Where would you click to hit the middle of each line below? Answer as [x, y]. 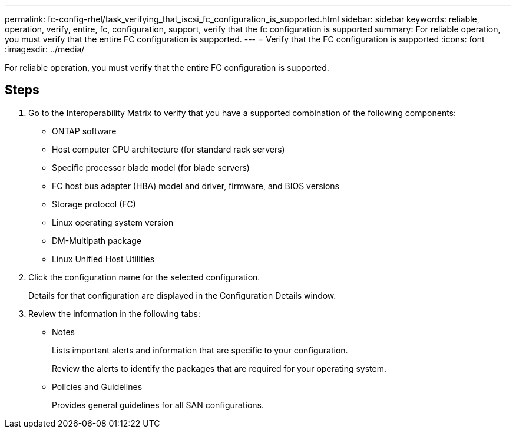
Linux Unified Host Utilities [103, 259]
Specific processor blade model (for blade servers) [151, 167]
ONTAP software [84, 131]
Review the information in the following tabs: [115, 313]
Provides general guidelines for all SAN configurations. [158, 405]
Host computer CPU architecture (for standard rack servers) [168, 149]
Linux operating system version [113, 222]
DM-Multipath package [97, 240]
